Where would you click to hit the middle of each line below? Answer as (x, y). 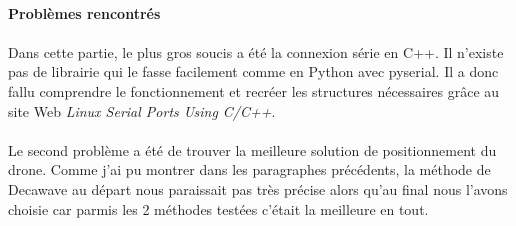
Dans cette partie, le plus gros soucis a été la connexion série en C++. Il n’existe (256, 51)
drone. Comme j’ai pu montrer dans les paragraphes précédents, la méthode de (249, 169)
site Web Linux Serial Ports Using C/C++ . (142, 110)
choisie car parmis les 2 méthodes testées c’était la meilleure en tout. (218, 208)
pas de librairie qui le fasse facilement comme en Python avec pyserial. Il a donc (253, 71)
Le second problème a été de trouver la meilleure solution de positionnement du (252, 149)
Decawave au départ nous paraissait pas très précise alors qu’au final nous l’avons (258, 188)
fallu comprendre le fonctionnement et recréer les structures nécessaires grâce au (254, 90)
